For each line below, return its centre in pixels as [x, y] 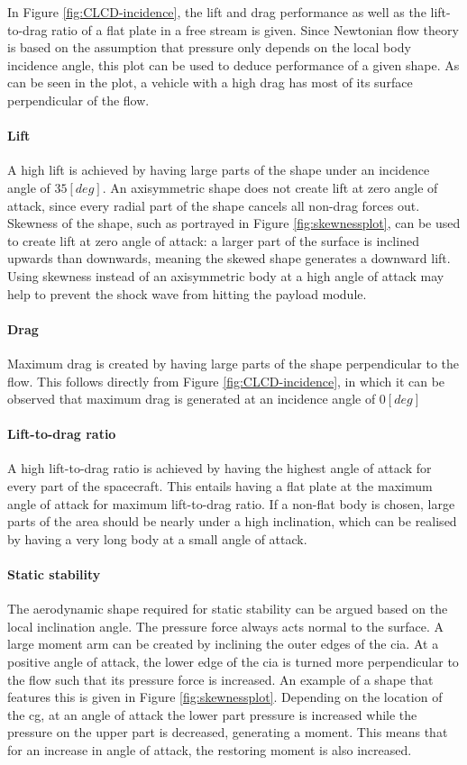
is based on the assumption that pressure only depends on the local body [209, 47]
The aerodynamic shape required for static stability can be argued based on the [228, 609]
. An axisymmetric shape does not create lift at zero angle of [270, 187]
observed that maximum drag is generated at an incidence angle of [192, 399]
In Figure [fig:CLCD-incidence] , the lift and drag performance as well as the [217, 12]
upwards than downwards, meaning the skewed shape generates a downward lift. [229, 258]
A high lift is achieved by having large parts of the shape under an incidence [219, 170]
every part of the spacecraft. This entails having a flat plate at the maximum [220, 486]
